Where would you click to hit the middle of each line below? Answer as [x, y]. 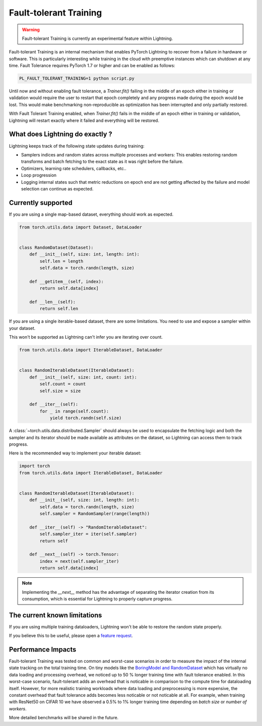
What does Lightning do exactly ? [61, 134]
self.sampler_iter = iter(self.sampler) [88, 534]
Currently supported [41, 202]
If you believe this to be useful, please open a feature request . [71, 636]
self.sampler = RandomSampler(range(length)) [95, 513]
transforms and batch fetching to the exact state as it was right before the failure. [102, 162]
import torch [35, 466]
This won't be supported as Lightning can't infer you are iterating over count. [86, 337]
